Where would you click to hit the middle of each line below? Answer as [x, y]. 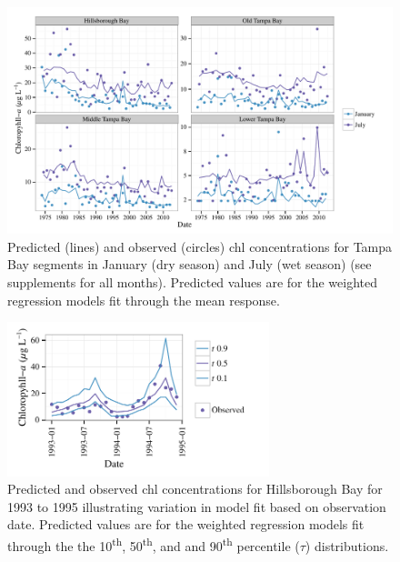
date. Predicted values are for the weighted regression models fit [186, 524]
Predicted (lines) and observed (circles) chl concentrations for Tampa [200, 246]
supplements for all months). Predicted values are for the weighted [193, 282]
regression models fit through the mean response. [144, 300]
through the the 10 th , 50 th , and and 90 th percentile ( [154, 544]
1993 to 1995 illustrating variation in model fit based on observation [197, 506]
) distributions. [347, 545]
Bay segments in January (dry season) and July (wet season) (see [190, 264]
